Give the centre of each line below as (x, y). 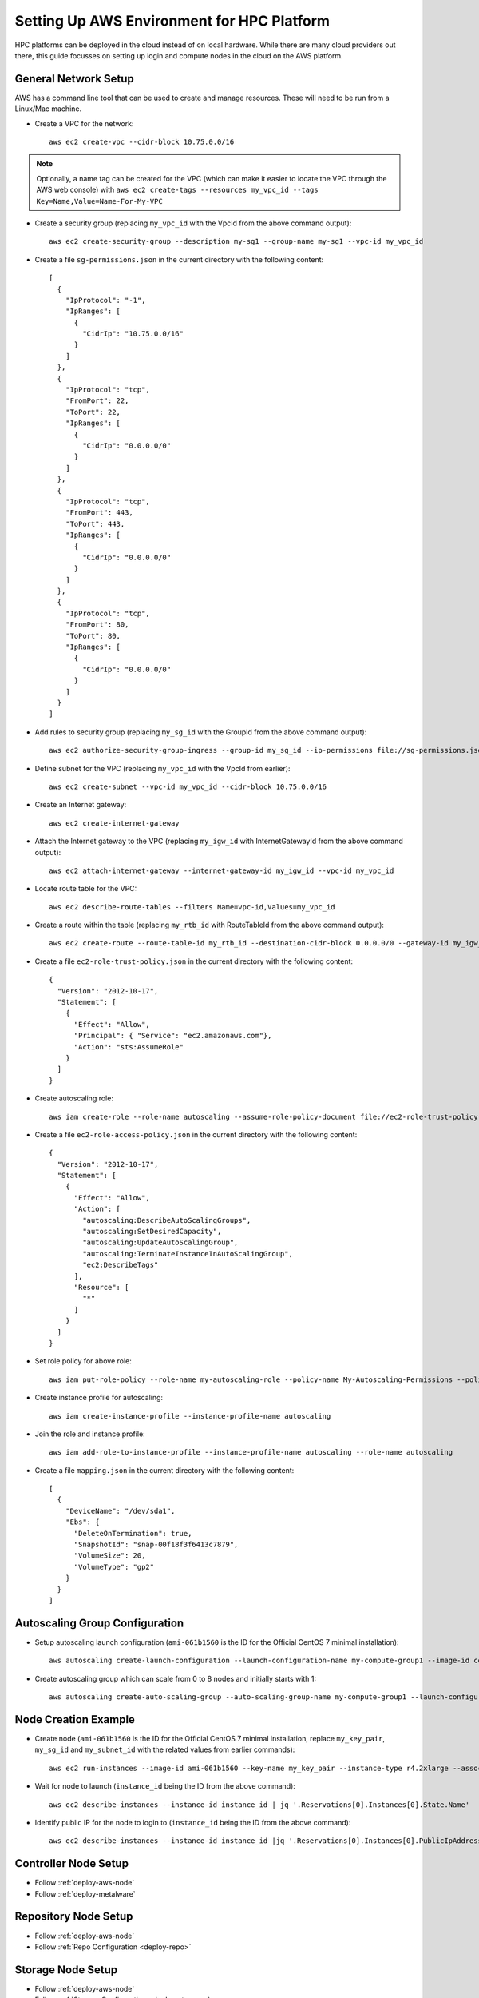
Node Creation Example (75, 1719)
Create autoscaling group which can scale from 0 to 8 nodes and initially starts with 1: (176, 1678)
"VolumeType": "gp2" (114, 1567)
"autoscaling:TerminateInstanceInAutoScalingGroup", (188, 1254)
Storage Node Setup (66, 1970)
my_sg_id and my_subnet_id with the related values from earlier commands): (165, 1749)
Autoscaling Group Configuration (99, 1623)
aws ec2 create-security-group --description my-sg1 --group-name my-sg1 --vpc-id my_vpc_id (236, 241)
